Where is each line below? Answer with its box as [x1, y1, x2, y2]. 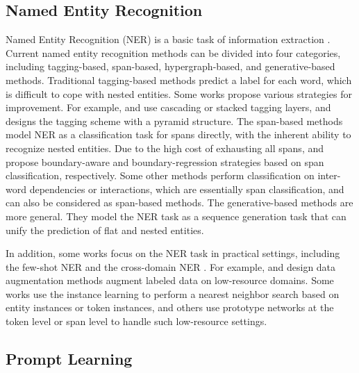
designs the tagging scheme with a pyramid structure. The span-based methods [6, 113, 343, 128]
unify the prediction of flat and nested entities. [6, 222, 204, 237]
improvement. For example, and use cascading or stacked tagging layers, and [6, 100, 331, 115]
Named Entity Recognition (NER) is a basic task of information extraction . [6, 32, 331, 47]
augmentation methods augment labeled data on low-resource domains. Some [6, 273, 334, 288]
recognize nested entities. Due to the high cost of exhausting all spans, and [6, 140, 324, 155]
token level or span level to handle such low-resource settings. [6, 314, 267, 329]
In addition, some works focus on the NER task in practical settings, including [6, 246, 340, 260]
